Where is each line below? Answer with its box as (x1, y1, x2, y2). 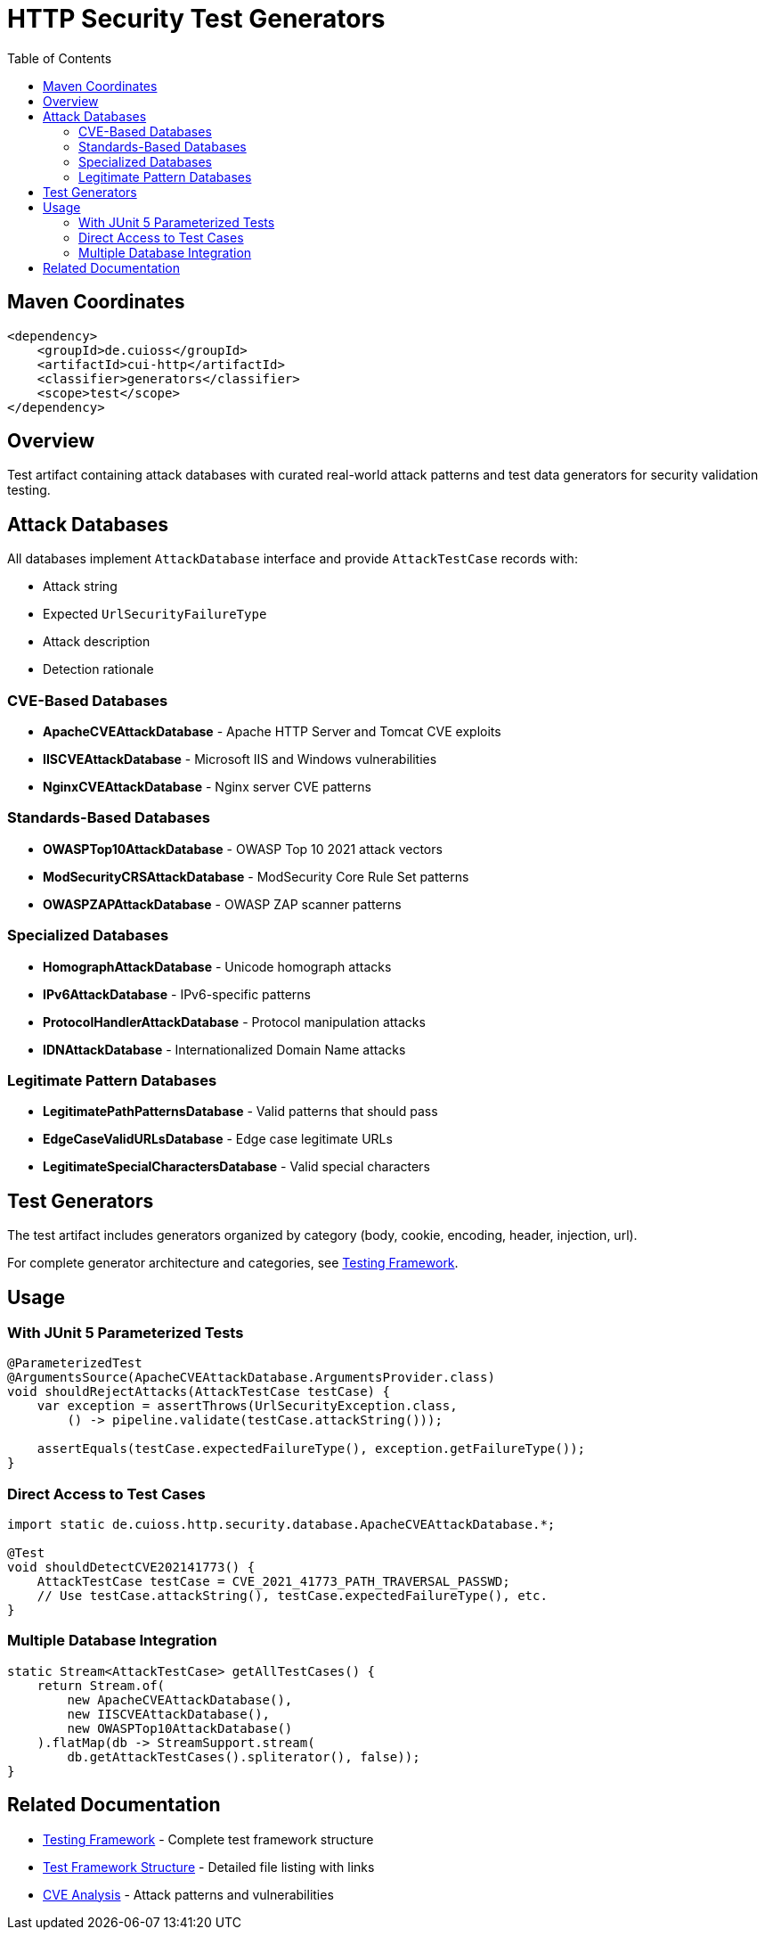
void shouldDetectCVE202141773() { (7, 1560, 256, 1575)
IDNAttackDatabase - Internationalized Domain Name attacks (43, 1041, 406, 1057)
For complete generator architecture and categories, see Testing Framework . (7, 1255, 459, 1271)
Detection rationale (43, 661, 154, 677)
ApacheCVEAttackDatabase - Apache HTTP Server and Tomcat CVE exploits (43, 724, 501, 740)
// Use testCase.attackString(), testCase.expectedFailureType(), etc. (37, 1588, 548, 1604)
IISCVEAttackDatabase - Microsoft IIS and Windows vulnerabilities (43, 751, 437, 767)
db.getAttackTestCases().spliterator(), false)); (67, 1749, 420, 1764)
